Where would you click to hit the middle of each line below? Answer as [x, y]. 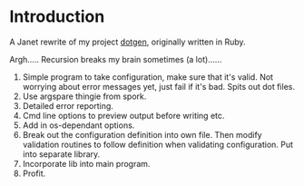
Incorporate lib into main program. [86, 163]
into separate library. [61, 154]
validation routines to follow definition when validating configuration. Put [157, 144]
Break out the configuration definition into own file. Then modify [142, 134]
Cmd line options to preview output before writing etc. [123, 115]
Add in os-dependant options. [78, 125]
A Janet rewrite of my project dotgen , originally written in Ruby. [128, 42]
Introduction [57, 17]
